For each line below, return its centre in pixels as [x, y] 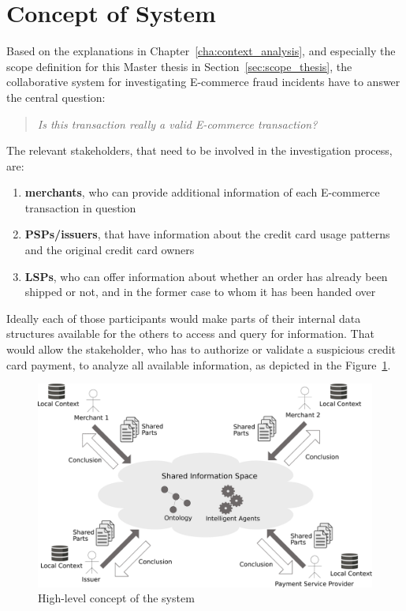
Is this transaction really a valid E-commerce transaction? [177, 124]
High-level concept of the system [116, 598]
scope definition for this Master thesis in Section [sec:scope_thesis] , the [179, 66]
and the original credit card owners [110, 250]
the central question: [56, 97]
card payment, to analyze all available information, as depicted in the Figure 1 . [199, 364]
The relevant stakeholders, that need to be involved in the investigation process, [199, 150]
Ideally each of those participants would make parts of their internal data [184, 318]
